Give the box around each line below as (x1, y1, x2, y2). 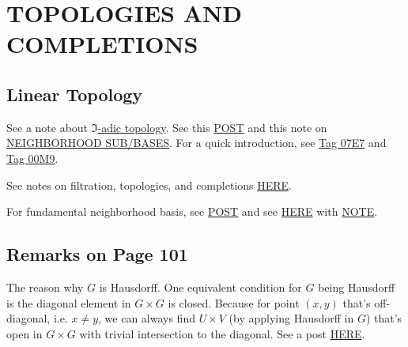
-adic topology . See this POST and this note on (97, 119, 327, 135)
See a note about (6, 119, 89, 135)
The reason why (6, 278, 84, 295)
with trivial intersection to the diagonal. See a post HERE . (79, 325, 365, 341)
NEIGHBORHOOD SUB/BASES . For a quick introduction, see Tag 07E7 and (6, 134, 387, 151)
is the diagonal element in (6, 294, 131, 311)
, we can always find (98, 310, 195, 326)
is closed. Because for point (168, 294, 300, 311)
